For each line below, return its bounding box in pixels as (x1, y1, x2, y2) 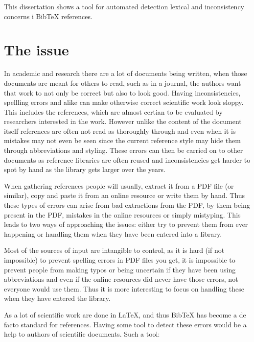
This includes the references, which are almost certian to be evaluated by (4, 106, 223, 117)
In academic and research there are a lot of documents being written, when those (4, 68, 247, 78)
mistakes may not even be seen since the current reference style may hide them (4, 135, 241, 146)
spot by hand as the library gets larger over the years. (4, 164, 165, 174)
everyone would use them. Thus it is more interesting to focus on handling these (4, 283, 244, 293)
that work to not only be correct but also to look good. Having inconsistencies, (4, 87, 241, 98)
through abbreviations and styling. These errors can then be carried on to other (4, 145, 243, 155)
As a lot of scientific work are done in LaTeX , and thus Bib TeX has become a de (4, 309, 246, 319)
